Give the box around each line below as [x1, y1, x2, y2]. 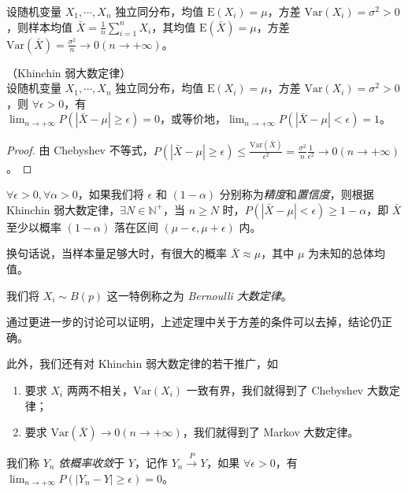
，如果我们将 [77, 186, 144, 202]
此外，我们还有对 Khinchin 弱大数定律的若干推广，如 [6, 355, 278, 372]
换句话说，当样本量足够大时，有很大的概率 [6, 245, 227, 261]
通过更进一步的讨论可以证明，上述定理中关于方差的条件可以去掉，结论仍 [6, 313, 381, 330]
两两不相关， [66, 382, 133, 398]
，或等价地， [160, 110, 227, 127]
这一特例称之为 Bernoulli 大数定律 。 [106, 287, 292, 303]
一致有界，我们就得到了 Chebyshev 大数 [186, 382, 389, 398]
